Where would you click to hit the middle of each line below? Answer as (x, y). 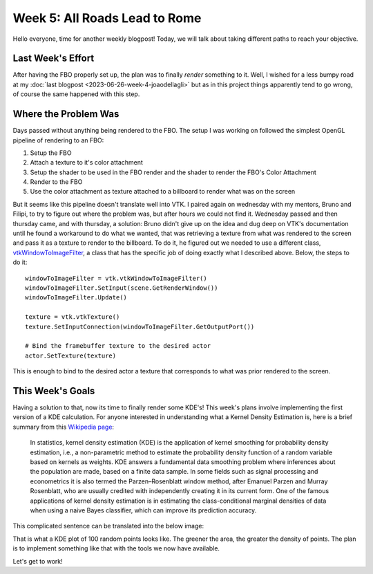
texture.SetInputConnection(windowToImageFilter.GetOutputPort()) (140, 326)
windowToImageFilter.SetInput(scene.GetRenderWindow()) (122, 288)
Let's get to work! (38, 561)
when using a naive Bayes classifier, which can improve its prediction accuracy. (143, 510)
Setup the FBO (51, 153)
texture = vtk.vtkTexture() (73, 317)
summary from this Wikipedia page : (63, 427)
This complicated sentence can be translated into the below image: (108, 526)
